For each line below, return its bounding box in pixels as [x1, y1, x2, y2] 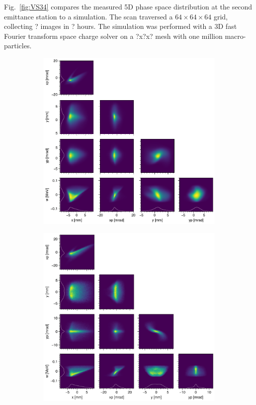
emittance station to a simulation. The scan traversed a [4, 11, 173, 21]
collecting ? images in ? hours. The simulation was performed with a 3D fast [4, 21, 237, 31]
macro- [225, 30, 246, 41]
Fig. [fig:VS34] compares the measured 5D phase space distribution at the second [4, 1, 253, 11]
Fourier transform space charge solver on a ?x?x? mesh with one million [4, 30, 223, 41]
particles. [4, 40, 32, 51]
